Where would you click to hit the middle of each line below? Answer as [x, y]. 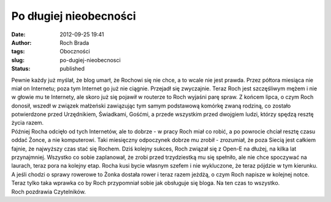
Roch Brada [74, 42]
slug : [18, 60]
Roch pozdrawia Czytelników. [48, 192]
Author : [21, 42]
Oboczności [75, 52]
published [72, 69]
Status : [21, 69]
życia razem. [28, 123]
